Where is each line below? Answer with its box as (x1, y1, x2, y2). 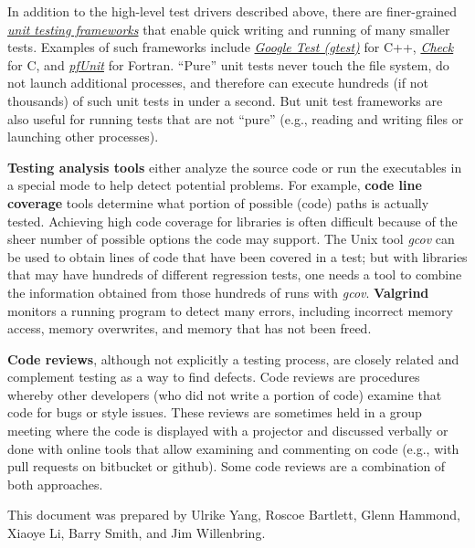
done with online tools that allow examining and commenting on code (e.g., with (7, 438, 459, 458)
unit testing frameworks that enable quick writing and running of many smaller (7, 19, 450, 38)
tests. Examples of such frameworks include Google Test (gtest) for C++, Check (7, 37, 454, 57)
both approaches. (7, 474, 103, 493)
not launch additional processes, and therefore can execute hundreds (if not (7, 73, 428, 92)
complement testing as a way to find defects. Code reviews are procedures (7, 367, 420, 386)
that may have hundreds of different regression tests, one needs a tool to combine (7, 265, 462, 284)
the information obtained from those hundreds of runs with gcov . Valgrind (7, 282, 429, 301)
